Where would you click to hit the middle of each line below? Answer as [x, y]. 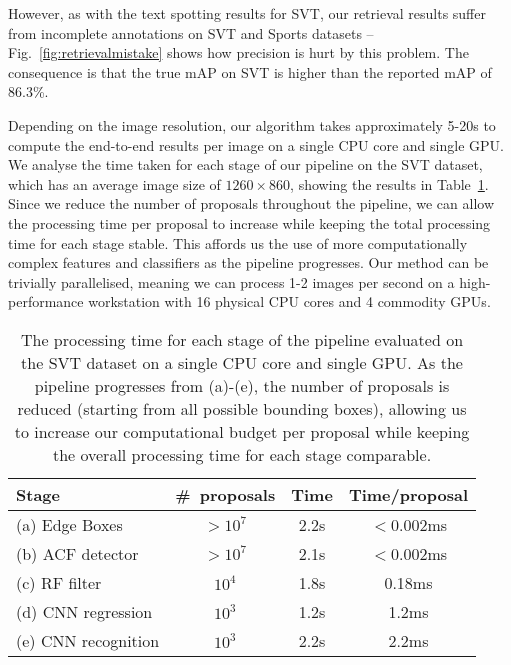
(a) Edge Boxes [69, 524]
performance [46, 301]
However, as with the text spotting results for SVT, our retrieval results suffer [247, 13]
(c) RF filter [59, 582]
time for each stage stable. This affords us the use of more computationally [238, 242]
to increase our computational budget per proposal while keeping [242, 431]
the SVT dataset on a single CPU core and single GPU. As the [242, 362]
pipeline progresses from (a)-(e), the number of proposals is [242, 385]
